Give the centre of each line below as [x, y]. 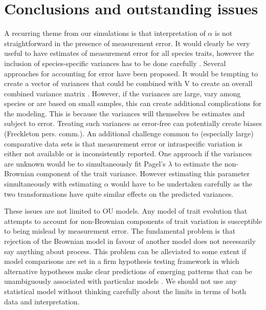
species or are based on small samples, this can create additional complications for [133, 103]
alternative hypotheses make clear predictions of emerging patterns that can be [128, 271]
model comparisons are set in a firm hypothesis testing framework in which [122, 261]
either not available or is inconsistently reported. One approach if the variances [128, 153]
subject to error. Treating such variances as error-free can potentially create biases [133, 123]
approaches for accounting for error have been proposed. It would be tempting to [131, 73]
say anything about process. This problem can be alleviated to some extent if [125, 251]
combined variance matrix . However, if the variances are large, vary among [123, 93]
